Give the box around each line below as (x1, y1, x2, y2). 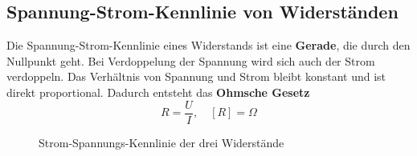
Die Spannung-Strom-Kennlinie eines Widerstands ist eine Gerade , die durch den (6, 37, 411, 54)
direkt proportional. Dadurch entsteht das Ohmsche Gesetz (6, 83, 310, 100)
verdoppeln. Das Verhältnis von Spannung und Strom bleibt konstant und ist (6, 68, 386, 85)
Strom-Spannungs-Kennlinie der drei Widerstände (39, 134, 284, 150)
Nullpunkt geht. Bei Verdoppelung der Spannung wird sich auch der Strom (6, 52, 375, 69)
